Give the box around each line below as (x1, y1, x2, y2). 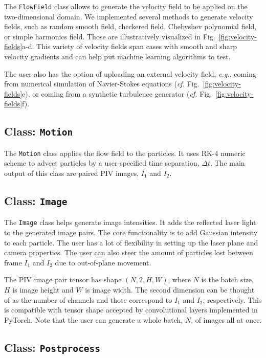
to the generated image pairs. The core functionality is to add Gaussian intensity (4, 227, 258, 238)
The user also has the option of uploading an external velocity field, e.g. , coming (4, 68, 256, 79)
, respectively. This (203, 294, 262, 305)
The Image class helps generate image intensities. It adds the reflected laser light (4, 217, 256, 228)
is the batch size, (201, 274, 254, 285)
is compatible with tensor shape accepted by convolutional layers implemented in (4, 304, 258, 315)
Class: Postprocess (4, 339, 100, 355)
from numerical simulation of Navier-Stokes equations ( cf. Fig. (4, 78, 199, 89)
